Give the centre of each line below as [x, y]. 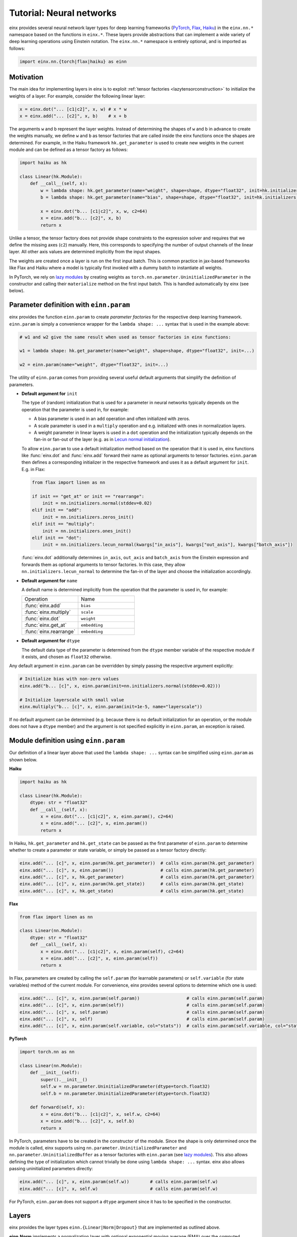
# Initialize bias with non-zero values [69, 679]
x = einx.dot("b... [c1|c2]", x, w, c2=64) [94, 211]
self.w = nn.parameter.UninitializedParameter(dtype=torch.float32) [125, 1087]
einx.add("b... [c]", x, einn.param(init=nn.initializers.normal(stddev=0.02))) [120, 686]
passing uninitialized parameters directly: [51, 1169]
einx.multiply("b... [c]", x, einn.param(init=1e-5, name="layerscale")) [111, 707]
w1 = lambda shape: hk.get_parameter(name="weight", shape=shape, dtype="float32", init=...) [137, 351]
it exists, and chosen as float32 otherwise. [67, 657]
